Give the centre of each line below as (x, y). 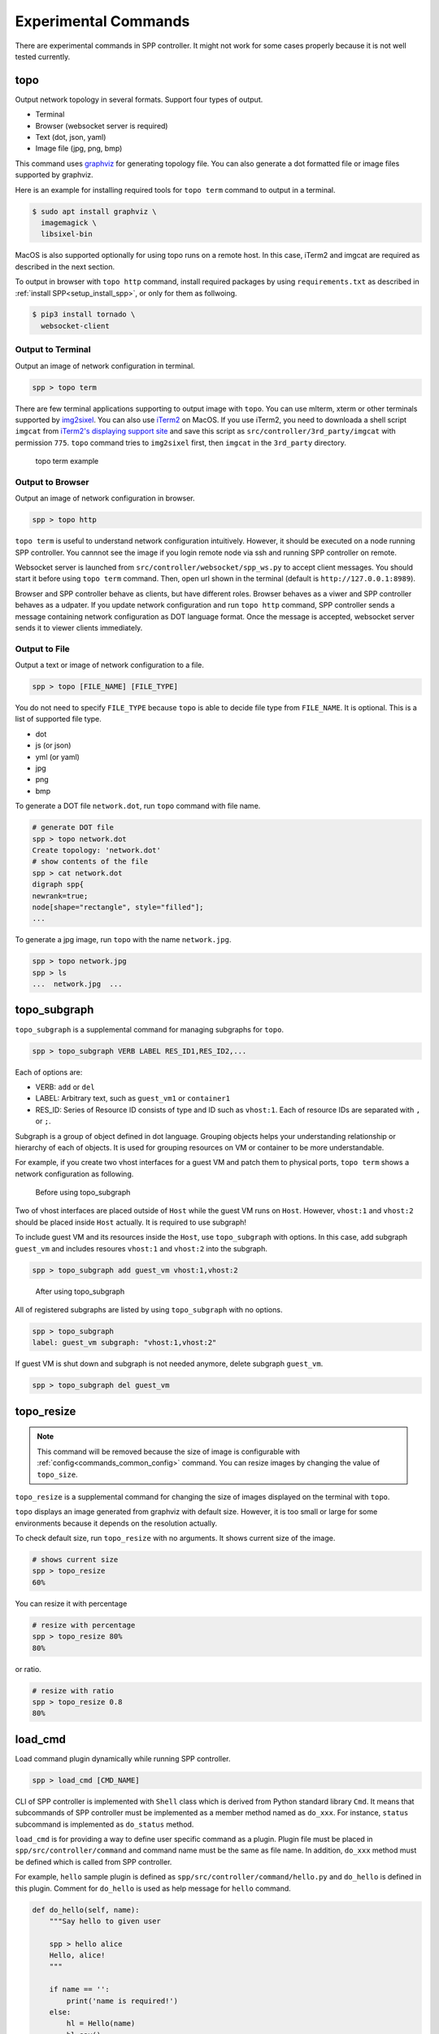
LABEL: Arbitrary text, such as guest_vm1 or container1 (133, 1098)
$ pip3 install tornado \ (84, 314)
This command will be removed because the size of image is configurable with (168, 1451)
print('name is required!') (122, 2001)
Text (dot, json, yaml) (71, 137)
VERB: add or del (65, 1087)
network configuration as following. (74, 1174)
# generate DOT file (73, 827)
